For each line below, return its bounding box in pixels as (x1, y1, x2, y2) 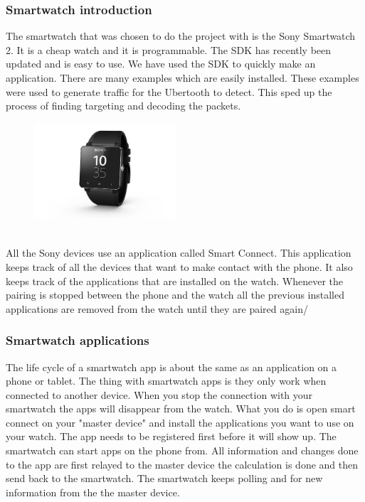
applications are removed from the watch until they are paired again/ (6, 301, 308, 316)
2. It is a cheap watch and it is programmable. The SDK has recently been (6, 42, 332, 57)
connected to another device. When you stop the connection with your (6, 387, 313, 402)
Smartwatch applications (6, 331, 149, 349)
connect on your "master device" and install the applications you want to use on (6, 415, 354, 429)
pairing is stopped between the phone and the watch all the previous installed (6, 287, 345, 302)
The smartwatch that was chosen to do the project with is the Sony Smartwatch (6, 28, 356, 43)
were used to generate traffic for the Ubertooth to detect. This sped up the (6, 84, 332, 99)
